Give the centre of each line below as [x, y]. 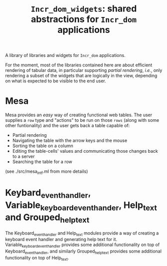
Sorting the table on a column [43, 146]
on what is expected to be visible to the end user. [56, 81]
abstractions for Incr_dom [84, 19]
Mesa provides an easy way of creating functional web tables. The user [79, 115]
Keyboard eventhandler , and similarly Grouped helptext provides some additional [83, 252]
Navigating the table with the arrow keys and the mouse [70, 141]
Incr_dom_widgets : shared [84, 9]
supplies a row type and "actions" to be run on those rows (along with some [82, 120]
